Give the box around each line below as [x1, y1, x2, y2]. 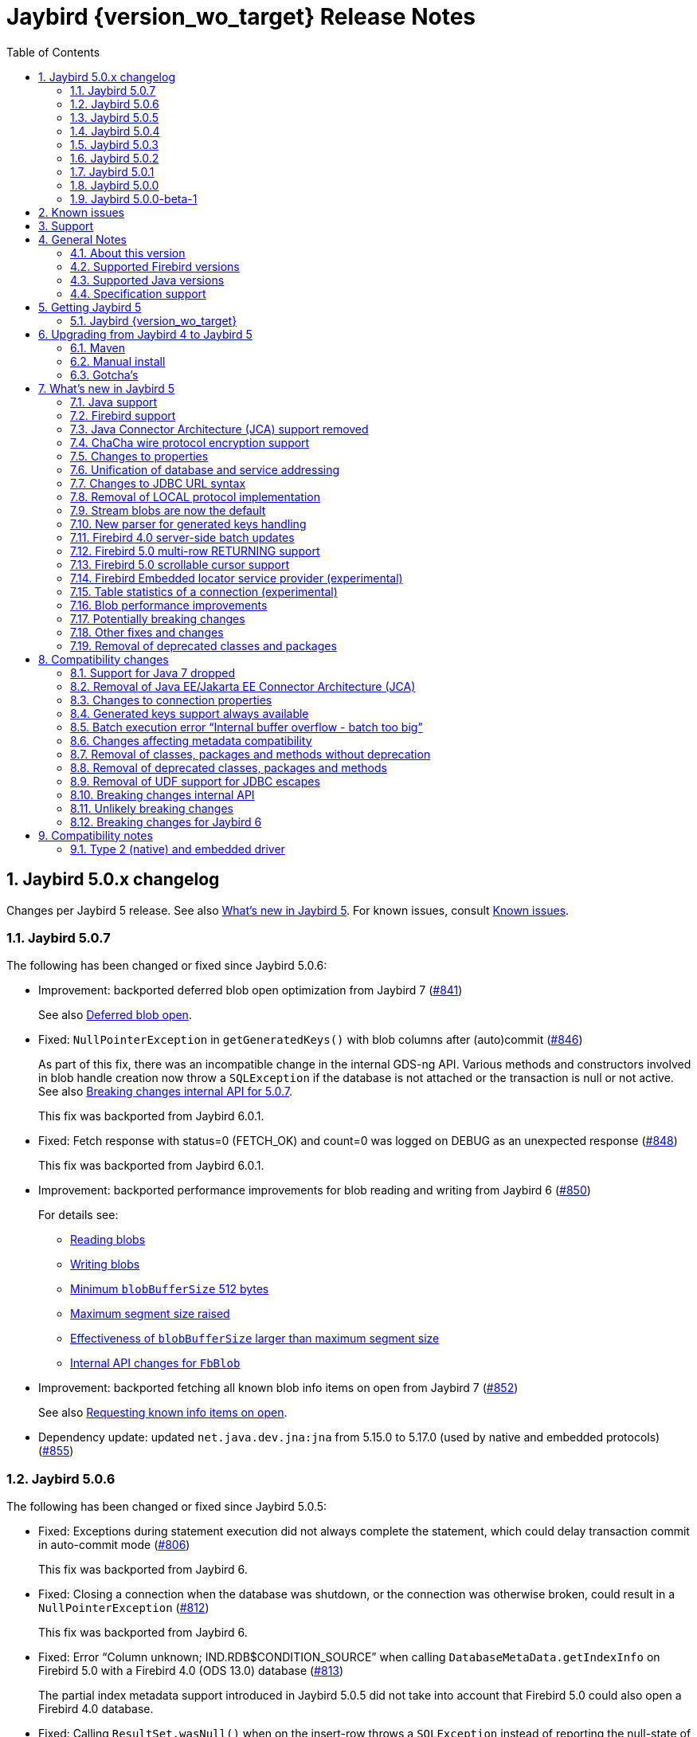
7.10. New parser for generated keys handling [70, 516, 307, 531]
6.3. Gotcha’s [70, 367, 139, 382]
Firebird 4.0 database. [38, 1702, 154, 1716]
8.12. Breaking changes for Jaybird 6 [70, 814, 262, 829]
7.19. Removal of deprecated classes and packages [70, 638, 337, 653]
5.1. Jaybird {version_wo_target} [70, 313, 237, 327]
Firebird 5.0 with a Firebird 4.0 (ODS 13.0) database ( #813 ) [38, 1664, 344, 1678]
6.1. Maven [70, 340, 126, 355]
